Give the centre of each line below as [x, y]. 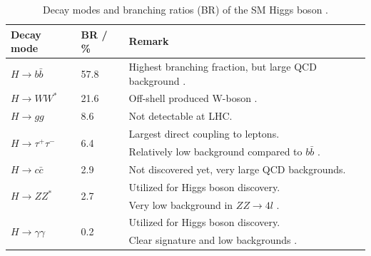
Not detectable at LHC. [181, 116]
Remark [149, 41]
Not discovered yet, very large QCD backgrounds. [237, 169]
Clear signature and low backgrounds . [213, 240]
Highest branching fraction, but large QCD [223, 67]
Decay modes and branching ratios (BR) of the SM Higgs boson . [185, 9]
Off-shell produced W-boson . [193, 98]
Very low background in [181, 204]
